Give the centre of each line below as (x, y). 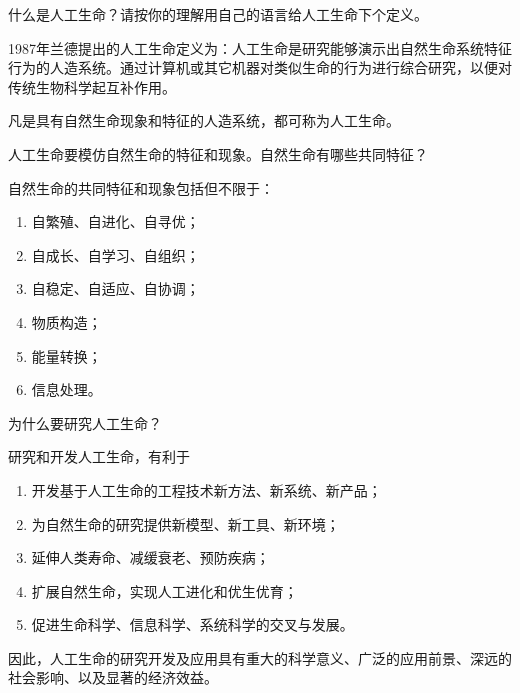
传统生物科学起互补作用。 (92, 86)
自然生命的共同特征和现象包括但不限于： (141, 187)
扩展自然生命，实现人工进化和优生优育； (164, 590)
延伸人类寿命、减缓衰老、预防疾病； (150, 557)
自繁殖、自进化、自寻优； (115, 221)
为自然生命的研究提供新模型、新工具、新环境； (185, 523)
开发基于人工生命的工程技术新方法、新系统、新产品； (206, 489)
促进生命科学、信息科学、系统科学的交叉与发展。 (192, 624)
